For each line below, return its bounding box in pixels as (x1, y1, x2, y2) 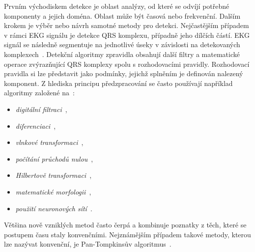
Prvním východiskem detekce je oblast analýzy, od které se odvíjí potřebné (4, 1, 229, 11)
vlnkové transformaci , (15, 137, 84, 147)
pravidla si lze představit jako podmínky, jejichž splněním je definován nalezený (4, 68, 243, 79)
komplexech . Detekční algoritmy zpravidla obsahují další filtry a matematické (4, 49, 240, 59)
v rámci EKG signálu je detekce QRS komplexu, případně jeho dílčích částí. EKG (4, 29, 250, 40)
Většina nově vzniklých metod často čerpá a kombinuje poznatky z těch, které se (4, 220, 247, 230)
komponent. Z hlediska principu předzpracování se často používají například (4, 78, 233, 88)
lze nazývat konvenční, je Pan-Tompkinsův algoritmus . (4, 239, 171, 249)
